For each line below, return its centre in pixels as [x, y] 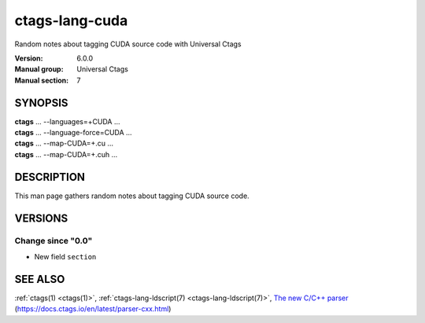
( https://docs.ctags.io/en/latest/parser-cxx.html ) [93, 309]
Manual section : [42, 80]
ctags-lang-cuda [71, 20]
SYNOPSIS [41, 103]
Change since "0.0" [54, 241]
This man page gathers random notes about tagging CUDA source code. [132, 196]
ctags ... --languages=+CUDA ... [67, 121]
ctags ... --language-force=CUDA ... [74, 133]
